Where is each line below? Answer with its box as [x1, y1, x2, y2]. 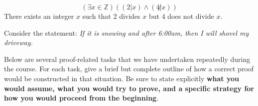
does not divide [167, 11, 214, 21]
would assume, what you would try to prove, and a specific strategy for [4, 83, 255, 93]
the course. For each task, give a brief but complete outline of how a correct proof [4, 63, 254, 74]
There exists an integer [4, 11, 74, 21]
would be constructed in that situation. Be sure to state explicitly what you [4, 73, 240, 83]
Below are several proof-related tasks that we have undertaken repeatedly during [4, 53, 251, 64]
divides [119, 11, 140, 21]
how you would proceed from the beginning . [4, 93, 159, 103]
